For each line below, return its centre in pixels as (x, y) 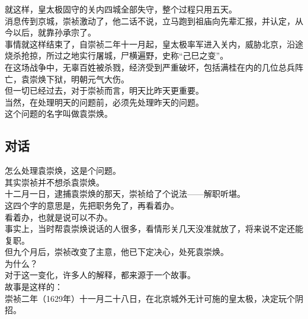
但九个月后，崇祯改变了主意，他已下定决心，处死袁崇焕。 (117, 252)
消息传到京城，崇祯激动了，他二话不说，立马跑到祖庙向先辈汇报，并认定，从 (154, 20)
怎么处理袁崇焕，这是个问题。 (63, 170)
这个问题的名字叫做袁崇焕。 (59, 114)
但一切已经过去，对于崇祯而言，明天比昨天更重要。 (104, 90)
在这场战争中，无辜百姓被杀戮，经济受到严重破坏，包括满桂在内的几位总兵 (150, 67)
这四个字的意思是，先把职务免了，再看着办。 (92, 205)
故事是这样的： (34, 287)
